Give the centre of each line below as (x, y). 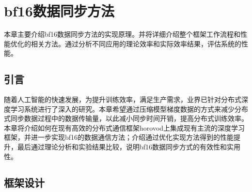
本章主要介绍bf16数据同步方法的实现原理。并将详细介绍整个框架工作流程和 (122, 34)
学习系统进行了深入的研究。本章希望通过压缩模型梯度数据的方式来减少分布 (129, 109)
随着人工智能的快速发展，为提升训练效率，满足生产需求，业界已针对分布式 (123, 99)
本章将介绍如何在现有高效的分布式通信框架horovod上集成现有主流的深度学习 (125, 127)
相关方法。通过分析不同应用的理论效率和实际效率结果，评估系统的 (136, 43)
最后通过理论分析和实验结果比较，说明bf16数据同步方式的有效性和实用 (129, 147)
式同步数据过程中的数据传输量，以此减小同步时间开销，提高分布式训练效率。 (126, 118)
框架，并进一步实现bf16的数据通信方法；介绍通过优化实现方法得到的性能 (119, 137)
